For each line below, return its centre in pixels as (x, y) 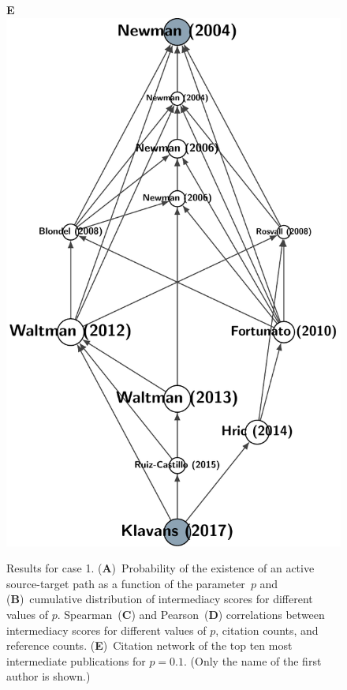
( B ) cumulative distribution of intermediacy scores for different (160, 599)
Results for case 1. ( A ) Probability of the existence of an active (160, 568)
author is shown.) (49, 676)
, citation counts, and (267, 630)
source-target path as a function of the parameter (126, 583)
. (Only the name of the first (253, 660)
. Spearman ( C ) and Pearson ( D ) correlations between (191, 614)
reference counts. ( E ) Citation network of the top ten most (149, 645)
